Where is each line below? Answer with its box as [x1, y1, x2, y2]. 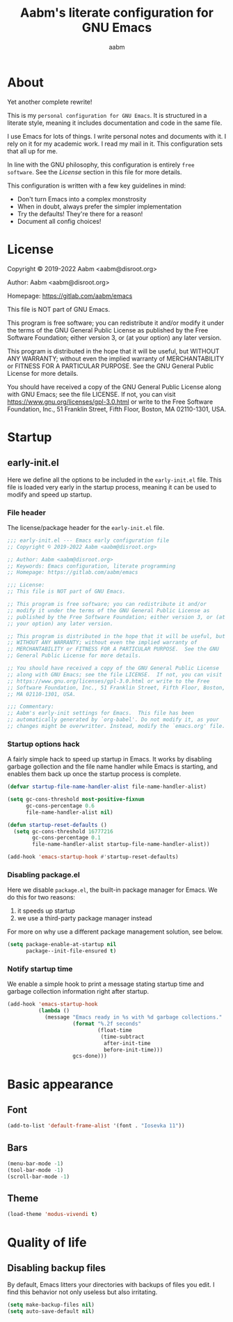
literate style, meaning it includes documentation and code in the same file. [7, 119, 223, 127]
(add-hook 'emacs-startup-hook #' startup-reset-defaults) [7, 853, 179, 860]
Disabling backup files [7, 1262, 106, 1274]
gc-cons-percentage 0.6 [25, 802, 95, 810]
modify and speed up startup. [7, 490, 93, 499]
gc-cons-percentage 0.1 [32, 835, 101, 842]
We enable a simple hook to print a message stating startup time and [7, 980, 204, 988]
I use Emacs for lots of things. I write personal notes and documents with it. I [7, 132, 227, 140]
